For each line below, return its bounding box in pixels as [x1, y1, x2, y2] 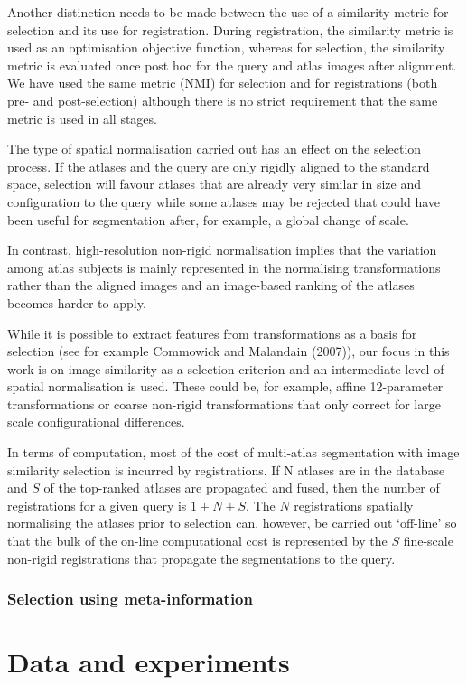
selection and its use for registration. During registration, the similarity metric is [7, 20, 453, 39]
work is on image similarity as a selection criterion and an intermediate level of [7, 359, 444, 378]
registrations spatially [294, 495, 414, 514]
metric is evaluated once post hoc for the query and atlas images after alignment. [7, 55, 457, 74]
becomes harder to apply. [7, 293, 146, 312]
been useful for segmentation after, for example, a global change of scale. [7, 210, 409, 229]
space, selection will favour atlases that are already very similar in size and [7, 174, 421, 193]
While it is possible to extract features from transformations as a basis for [7, 324, 417, 342]
